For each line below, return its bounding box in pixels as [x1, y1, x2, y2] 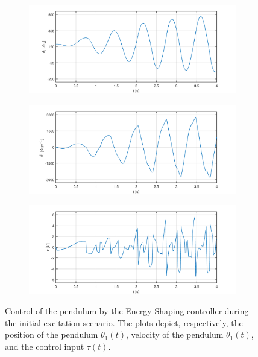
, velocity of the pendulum [125, 328, 224, 341]
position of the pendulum [5, 328, 98, 341]
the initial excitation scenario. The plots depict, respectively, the [5, 316, 243, 329]
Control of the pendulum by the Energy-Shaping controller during [5, 305, 249, 317]
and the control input [5, 340, 84, 352]
